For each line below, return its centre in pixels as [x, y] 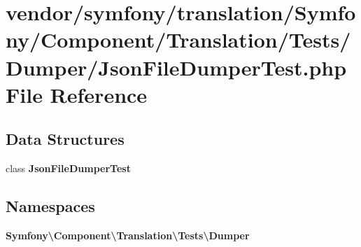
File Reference [77, 94]
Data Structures [65, 139]
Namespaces [50, 206]
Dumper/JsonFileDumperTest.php [176, 67]
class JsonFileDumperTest [68, 168]
